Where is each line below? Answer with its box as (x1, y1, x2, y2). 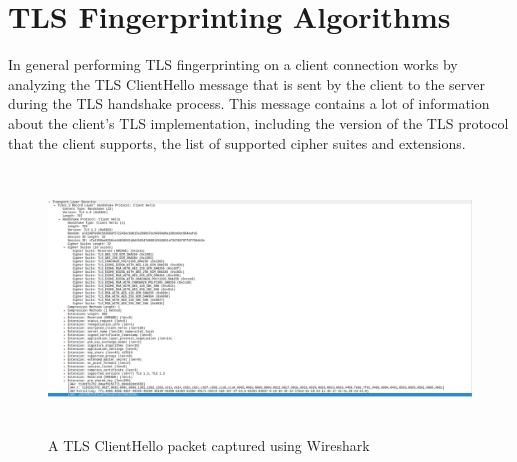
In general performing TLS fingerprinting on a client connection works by (8, 54, 458, 75)
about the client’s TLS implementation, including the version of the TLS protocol (8, 112, 509, 133)
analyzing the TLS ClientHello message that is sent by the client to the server (8, 73, 485, 94)
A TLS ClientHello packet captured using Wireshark (48, 435, 370, 456)
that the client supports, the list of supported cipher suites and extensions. (8, 132, 466, 153)
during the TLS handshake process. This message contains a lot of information (8, 93, 490, 114)
